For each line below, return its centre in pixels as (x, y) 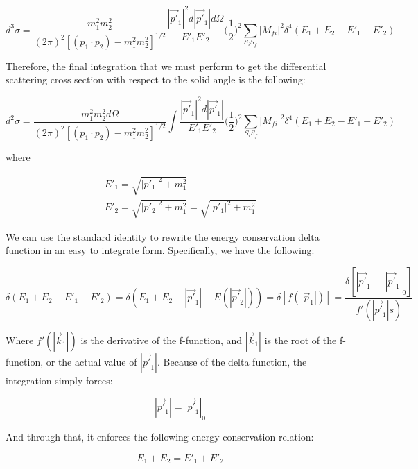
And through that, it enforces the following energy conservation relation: (160, 437)
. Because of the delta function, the (232, 361)
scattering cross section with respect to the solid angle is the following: (156, 79)
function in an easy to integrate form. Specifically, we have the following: (160, 250)
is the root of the (301, 340)
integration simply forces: (59, 380)
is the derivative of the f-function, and (162, 340)
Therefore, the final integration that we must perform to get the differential (166, 66)
